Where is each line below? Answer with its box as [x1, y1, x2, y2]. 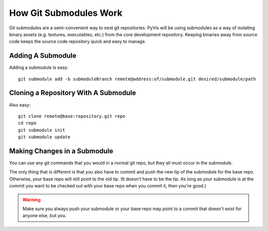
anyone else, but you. [22, 213, 67, 219]
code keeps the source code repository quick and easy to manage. [9, 39, 146, 45]
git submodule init [18, 127, 66, 133]
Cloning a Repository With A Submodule [9, 89, 136, 97]
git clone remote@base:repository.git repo [18, 113, 126, 119]
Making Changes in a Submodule [9, 147, 114, 155]
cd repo [18, 120, 37, 126]
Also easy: [9, 102, 31, 108]
